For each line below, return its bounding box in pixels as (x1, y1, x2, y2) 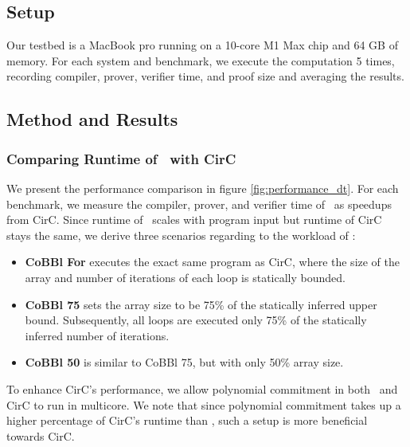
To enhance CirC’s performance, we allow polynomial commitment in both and (6, 380, 398, 397)
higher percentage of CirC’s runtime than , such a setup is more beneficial (6, 412, 368, 429)
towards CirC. (6, 427, 75, 444)
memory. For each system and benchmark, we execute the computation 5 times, (6, 52, 395, 69)
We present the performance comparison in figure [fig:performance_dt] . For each (6, 179, 399, 196)
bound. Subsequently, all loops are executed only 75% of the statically (25, 312, 367, 328)
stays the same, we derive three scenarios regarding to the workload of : (6, 226, 356, 243)
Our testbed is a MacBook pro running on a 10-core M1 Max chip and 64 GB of (6, 37, 398, 53)
